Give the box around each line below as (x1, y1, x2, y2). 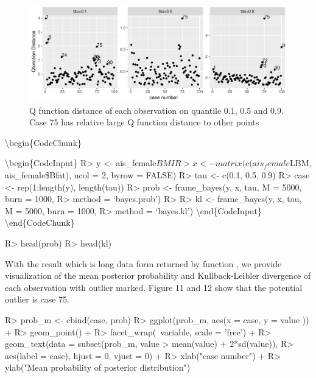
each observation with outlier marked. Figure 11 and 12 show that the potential (5, 281, 303, 293)
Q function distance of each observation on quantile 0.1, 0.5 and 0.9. (29, 103, 284, 116)
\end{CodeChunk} (5, 216, 75, 229)
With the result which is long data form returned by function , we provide (5, 257, 282, 270)
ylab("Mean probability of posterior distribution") (5, 361, 191, 374)
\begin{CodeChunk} (5, 136, 82, 149)
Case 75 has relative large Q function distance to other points (29, 116, 259, 128)
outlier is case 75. (5, 293, 69, 306)
